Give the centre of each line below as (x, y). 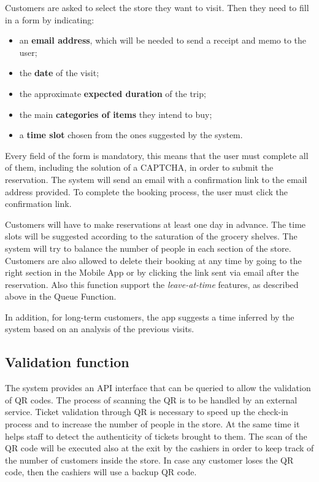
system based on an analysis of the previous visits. (100, 329)
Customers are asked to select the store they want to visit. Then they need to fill (157, 7)
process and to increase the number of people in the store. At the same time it (152, 424)
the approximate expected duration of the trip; (113, 93)
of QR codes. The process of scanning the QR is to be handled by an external (151, 399)
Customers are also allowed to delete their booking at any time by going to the (153, 260)
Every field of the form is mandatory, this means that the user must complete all (157, 155)
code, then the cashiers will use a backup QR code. (101, 472)
